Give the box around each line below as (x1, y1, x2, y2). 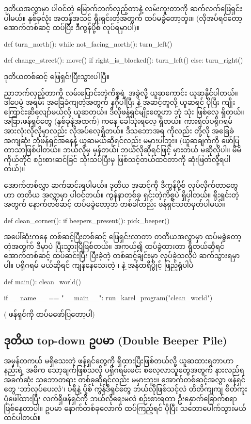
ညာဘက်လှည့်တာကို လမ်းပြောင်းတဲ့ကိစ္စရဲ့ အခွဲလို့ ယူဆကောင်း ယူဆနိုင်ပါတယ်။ (4, 87, 238, 98)
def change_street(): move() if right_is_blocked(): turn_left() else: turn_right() (4, 55, 243, 65)
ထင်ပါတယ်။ (4, 412, 41, 423)
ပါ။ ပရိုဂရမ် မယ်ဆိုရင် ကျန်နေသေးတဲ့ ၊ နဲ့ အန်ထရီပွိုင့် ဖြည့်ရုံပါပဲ (4, 260, 194, 270)
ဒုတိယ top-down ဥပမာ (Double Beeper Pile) (4, 332, 227, 347)
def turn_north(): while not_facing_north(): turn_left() (4, 38, 173, 49)
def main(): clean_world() (4, 276, 81, 286)
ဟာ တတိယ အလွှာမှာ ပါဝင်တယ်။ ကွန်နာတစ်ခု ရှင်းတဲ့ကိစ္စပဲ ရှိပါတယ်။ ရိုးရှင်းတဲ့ (4, 189, 239, 199)
